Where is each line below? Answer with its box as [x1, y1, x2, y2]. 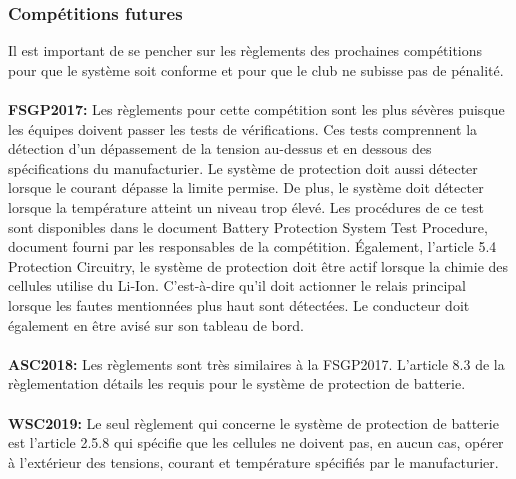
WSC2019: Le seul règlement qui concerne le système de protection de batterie [8, 412, 499, 433]
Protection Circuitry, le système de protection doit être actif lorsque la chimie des [8, 255, 509, 276]
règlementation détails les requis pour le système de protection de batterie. [8, 373, 466, 394]
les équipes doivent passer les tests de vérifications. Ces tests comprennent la [8, 118, 478, 139]
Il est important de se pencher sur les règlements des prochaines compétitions [8, 40, 483, 61]
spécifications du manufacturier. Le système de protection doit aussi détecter [8, 157, 478, 178]
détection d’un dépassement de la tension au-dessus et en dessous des [8, 138, 432, 159]
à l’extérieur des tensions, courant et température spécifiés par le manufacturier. [8, 451, 499, 472]
